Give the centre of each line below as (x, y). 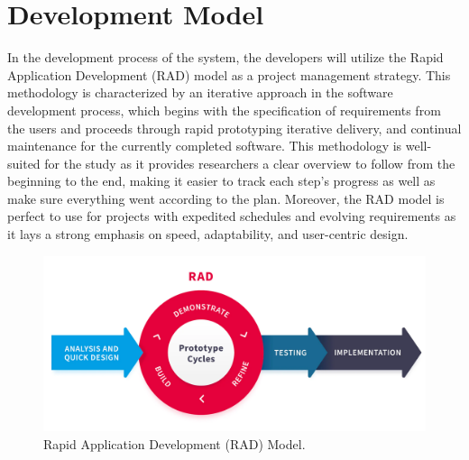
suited (24, 163)
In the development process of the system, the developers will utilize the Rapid (225, 57)
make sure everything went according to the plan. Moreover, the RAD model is (226, 198)
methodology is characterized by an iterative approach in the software (200, 92)
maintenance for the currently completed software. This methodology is (205, 146)
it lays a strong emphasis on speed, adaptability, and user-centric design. (208, 234)
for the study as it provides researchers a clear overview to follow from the (250, 163)
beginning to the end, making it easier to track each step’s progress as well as (221, 181)
